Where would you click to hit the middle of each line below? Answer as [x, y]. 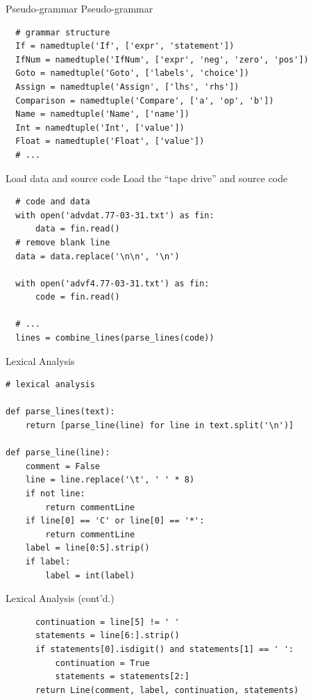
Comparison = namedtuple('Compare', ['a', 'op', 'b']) [145, 100]
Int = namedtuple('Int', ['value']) [100, 128]
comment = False [63, 466]
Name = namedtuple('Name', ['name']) [102, 114]
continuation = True [102, 663]
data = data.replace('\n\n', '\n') [98, 256]
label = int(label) [90, 575]
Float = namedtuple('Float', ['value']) [110, 141]
